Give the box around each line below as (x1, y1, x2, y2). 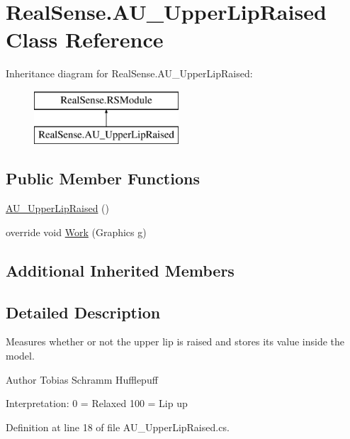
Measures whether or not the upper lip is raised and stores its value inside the (6, 334, 345, 349)
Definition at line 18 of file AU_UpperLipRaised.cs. (6, 419, 230, 434)
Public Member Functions (6, 167, 200, 189)
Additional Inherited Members (6, 259, 235, 281)
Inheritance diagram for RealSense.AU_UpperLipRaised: (6, 66, 253, 81)
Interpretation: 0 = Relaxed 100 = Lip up (6, 396, 188, 411)
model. (6, 348, 35, 363)
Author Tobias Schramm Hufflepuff (6, 372, 158, 387)
